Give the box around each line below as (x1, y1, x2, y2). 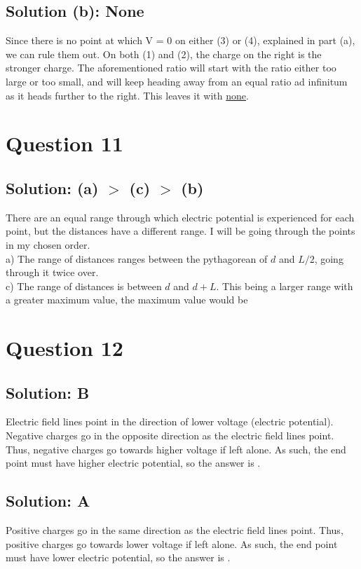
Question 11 (6, 129, 123, 158)
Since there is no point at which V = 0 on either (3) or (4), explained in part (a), (6, 33, 355, 48)
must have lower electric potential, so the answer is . (6, 550, 231, 565)
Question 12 (6, 334, 123, 362)
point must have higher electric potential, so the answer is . (6, 455, 261, 470)
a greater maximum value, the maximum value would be (6, 292, 248, 307)
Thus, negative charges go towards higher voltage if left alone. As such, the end (6, 441, 346, 456)
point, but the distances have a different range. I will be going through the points (6, 224, 355, 238)
